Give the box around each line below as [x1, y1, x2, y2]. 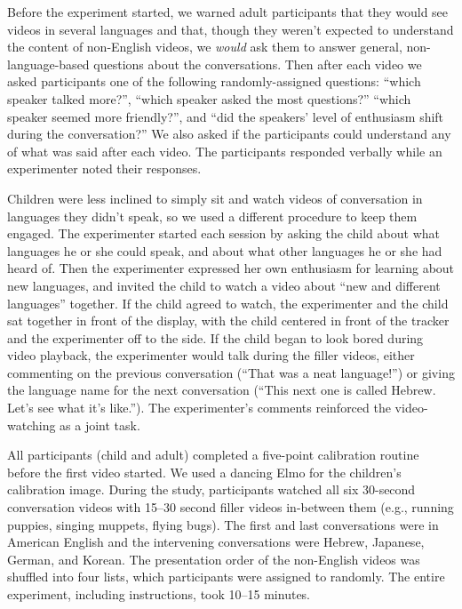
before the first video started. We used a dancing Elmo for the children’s [7, 462, 402, 481]
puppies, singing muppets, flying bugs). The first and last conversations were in [7, 515, 439, 533]
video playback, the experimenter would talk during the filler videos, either [7, 346, 415, 365]
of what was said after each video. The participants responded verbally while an [7, 141, 442, 160]
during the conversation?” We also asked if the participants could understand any [7, 124, 451, 143]
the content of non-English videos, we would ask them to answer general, [7, 37, 402, 56]
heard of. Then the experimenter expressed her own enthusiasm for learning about [7, 259, 455, 277]
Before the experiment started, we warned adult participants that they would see [7, 3, 449, 20]
